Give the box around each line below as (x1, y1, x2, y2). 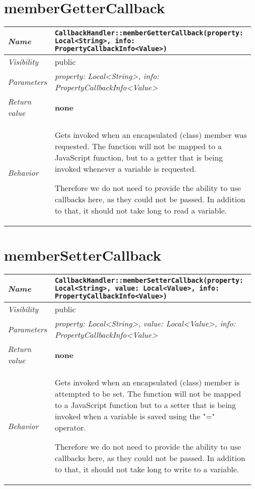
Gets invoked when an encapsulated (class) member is (54, 377, 240, 388)
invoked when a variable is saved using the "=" (54, 410, 215, 422)
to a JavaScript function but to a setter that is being (54, 399, 236, 411)
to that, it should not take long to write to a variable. (54, 463, 239, 475)
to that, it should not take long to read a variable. (54, 205, 227, 217)
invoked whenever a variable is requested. (54, 163, 197, 175)
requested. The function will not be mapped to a (54, 140, 222, 152)
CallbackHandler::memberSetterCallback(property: (54, 276, 244, 285)
